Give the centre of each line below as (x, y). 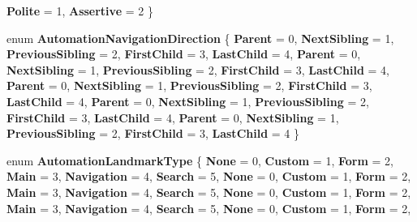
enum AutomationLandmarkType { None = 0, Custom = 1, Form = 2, (200, 160)
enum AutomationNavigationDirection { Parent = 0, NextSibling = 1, (200, 38)
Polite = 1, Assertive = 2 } (80, 11)
